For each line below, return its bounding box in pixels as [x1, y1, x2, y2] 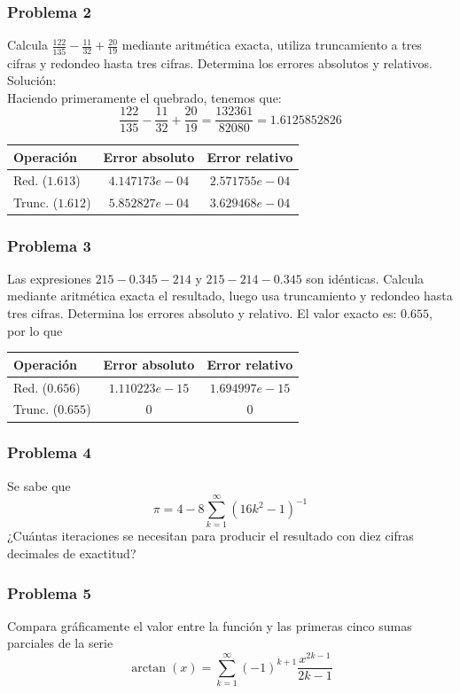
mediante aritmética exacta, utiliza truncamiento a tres [121, 35, 422, 54]
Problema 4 [7, 441, 91, 463]
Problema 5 [7, 581, 91, 603]
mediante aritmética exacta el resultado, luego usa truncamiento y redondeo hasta [7, 286, 453, 305]
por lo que [7, 321, 63, 339]
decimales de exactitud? [7, 544, 136, 563]
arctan [131, 661, 167, 674]
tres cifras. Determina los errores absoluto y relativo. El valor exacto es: [7, 304, 397, 323]
